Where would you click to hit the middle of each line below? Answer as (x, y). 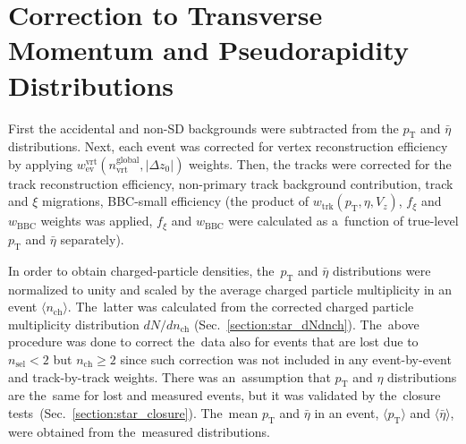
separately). (92, 239)
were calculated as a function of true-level (343, 221)
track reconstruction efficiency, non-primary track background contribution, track (231, 183)
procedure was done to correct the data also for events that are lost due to (213, 342)
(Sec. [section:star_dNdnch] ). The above (306, 324)
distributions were (381, 270)
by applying (40, 163)
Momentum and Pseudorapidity (208, 50)
